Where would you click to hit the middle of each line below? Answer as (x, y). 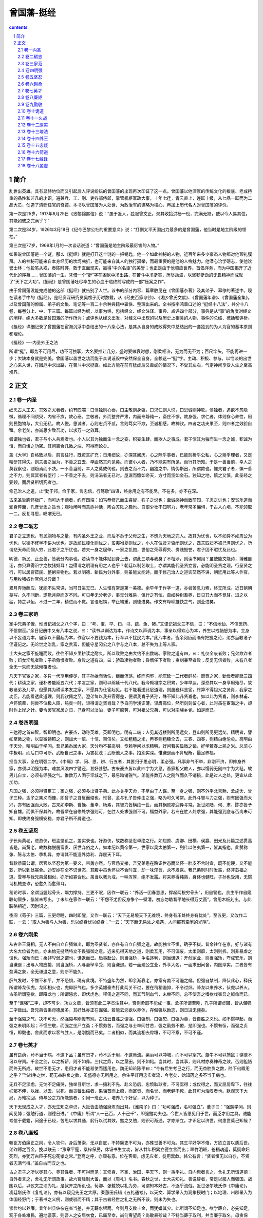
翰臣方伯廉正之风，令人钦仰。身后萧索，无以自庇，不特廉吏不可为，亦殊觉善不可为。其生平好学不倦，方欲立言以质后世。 (131, 1142)
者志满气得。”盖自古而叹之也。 (39, 1163)
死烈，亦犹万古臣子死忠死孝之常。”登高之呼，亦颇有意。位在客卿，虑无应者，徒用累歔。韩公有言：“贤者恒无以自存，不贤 (129, 1156)
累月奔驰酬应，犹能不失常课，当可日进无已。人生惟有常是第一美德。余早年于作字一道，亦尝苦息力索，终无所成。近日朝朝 (131, 588)
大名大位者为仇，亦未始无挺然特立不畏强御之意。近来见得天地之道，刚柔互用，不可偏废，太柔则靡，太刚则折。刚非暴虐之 (131, 951)
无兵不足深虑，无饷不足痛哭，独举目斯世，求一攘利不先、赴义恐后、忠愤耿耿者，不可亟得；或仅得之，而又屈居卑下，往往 (131, 1084)
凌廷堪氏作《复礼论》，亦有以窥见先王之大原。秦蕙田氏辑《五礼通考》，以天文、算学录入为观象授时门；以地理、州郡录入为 (131, 1192)
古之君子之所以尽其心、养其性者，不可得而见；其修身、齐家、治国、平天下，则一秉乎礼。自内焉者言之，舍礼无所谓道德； (131, 1172)
